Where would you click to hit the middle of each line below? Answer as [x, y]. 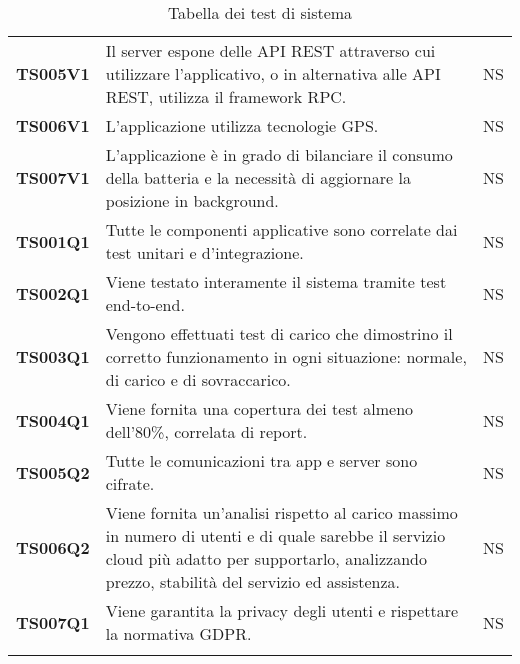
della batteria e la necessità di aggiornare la [258, 177]
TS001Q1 [53, 241]
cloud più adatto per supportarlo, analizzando [266, 558]
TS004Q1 [53, 420]
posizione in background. [192, 200]
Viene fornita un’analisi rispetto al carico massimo [281, 512]
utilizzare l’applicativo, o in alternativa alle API [273, 73]
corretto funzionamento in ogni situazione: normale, [286, 356]
